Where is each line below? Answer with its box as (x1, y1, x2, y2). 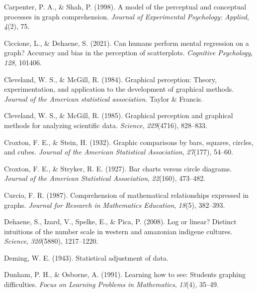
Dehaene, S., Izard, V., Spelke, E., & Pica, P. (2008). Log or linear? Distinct (4, 216, 237, 227)
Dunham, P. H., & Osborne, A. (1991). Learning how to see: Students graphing (4, 269, 246, 280)
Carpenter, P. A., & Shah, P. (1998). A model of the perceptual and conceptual (4, 1, 247, 11)
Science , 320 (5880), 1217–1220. (4, 236, 98, 246)
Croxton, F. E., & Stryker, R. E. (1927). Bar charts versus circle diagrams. (4, 163, 232, 173)
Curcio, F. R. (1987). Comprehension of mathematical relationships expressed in (4, 189, 249, 200)
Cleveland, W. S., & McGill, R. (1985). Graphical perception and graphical (4, 110, 233, 121)
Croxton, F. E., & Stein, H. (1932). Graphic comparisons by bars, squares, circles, (4, 137, 254, 147)
